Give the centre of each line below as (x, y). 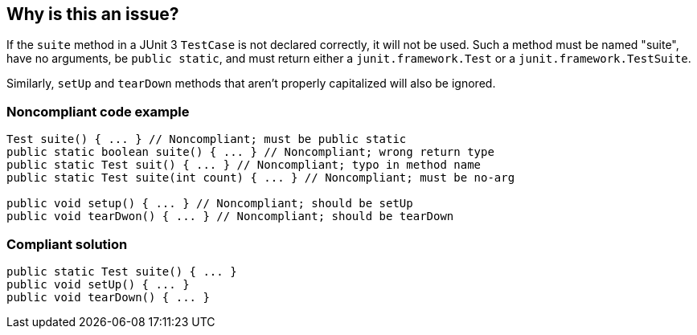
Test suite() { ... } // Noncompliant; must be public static (207, 139)
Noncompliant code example (98, 111)
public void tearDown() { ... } (108, 297)
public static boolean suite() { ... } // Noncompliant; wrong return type (250, 152)
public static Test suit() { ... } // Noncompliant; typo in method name (244, 165)
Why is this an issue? (93, 14)
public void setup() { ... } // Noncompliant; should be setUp (210, 204)
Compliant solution (67, 244)
